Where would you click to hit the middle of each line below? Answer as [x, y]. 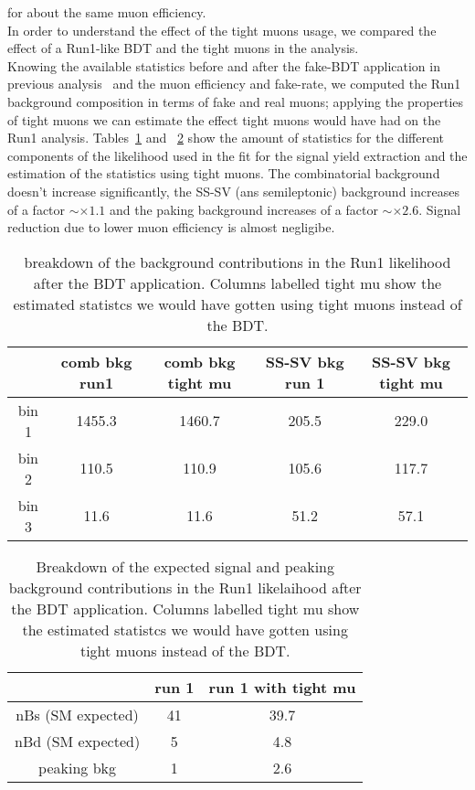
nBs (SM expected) [77, 714]
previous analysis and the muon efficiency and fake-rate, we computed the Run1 [234, 84]
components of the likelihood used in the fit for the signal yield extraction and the [237, 155]
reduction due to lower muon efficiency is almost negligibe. [171, 227]
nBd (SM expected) [78, 741]
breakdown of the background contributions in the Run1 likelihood [237, 262]
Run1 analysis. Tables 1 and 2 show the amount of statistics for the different [226, 138]
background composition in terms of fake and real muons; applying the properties [236, 101]
